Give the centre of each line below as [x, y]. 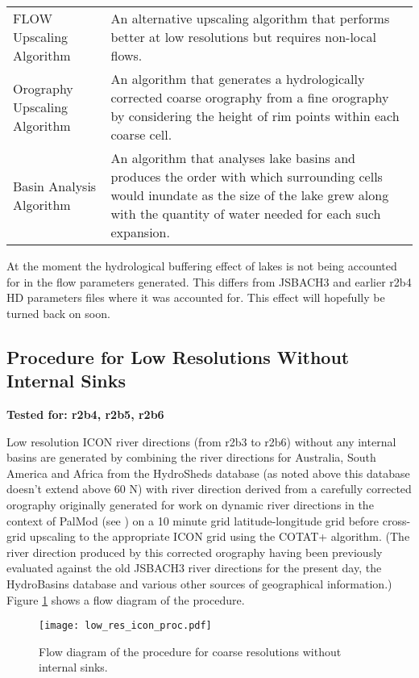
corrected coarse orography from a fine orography [250, 97]
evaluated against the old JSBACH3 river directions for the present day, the [194, 568]
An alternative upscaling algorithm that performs [250, 18]
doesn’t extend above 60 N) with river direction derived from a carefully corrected [209, 489]
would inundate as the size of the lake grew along [250, 195]
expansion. [140, 232]
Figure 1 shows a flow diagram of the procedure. [126, 599]
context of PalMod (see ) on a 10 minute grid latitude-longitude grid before [193, 520]
